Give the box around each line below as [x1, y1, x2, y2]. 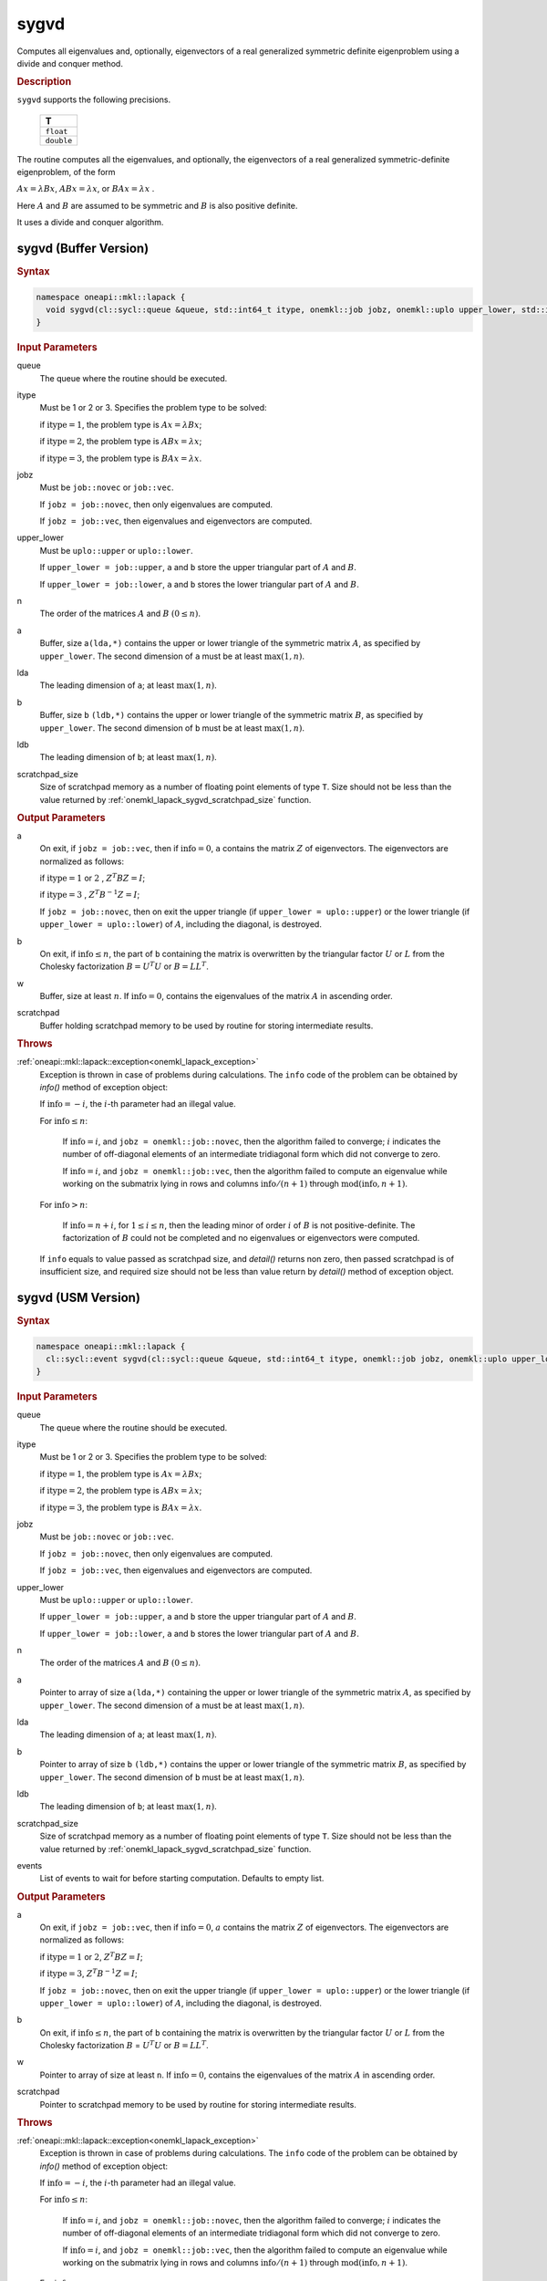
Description [16, 76, 72, 89]
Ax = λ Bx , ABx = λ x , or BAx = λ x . [16, 183, 155, 194]
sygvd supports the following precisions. [16, 94, 171, 105]
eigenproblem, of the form [16, 166, 116, 177]
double [45, 135, 73, 145]
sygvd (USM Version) [16, 1290, 141, 1305]
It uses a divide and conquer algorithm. [16, 217, 164, 228]
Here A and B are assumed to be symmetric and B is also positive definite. [16, 200, 298, 211]
